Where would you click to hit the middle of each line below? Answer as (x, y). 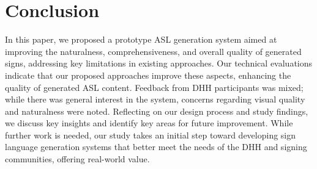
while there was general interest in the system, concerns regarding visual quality (155, 99)
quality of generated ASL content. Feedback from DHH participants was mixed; (154, 87)
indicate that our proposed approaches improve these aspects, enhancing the (148, 75)
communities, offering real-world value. (77, 159)
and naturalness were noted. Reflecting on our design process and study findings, (157, 111)
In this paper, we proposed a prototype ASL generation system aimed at (141, 39)
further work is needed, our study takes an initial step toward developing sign (151, 135)
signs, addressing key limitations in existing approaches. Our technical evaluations (159, 63)
